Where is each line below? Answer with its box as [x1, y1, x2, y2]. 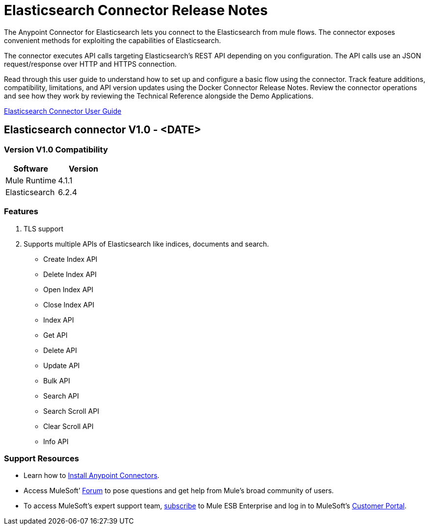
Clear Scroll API [43, 422, 94, 430]
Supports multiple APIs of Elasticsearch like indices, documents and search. [24, 239, 269, 248]
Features [4, 206, 38, 217]
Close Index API [43, 300, 94, 309]
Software [13, 163, 48, 174]
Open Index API [43, 285, 94, 294]
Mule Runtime [5, 175, 56, 185]
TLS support [24, 224, 64, 233]
